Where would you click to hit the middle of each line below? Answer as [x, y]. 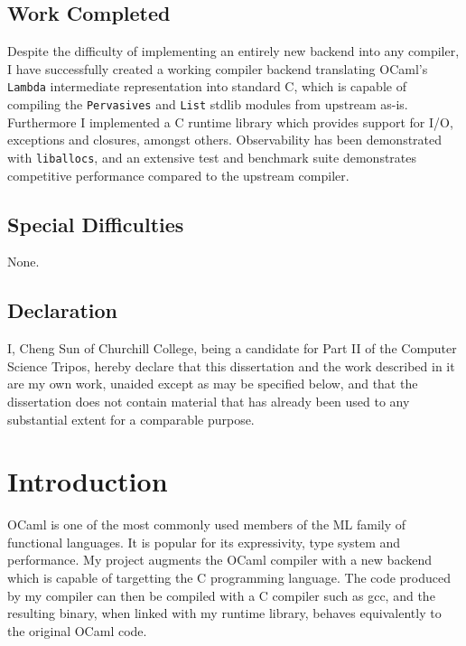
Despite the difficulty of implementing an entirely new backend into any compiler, [233, 51]
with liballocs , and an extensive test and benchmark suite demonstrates [212, 157]
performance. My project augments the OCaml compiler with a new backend [219, 560]
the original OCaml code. [77, 630]
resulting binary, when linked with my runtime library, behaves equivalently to [224, 613]
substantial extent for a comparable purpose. [131, 419]
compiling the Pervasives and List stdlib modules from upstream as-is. [208, 104]
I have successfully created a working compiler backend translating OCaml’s [218, 68]
